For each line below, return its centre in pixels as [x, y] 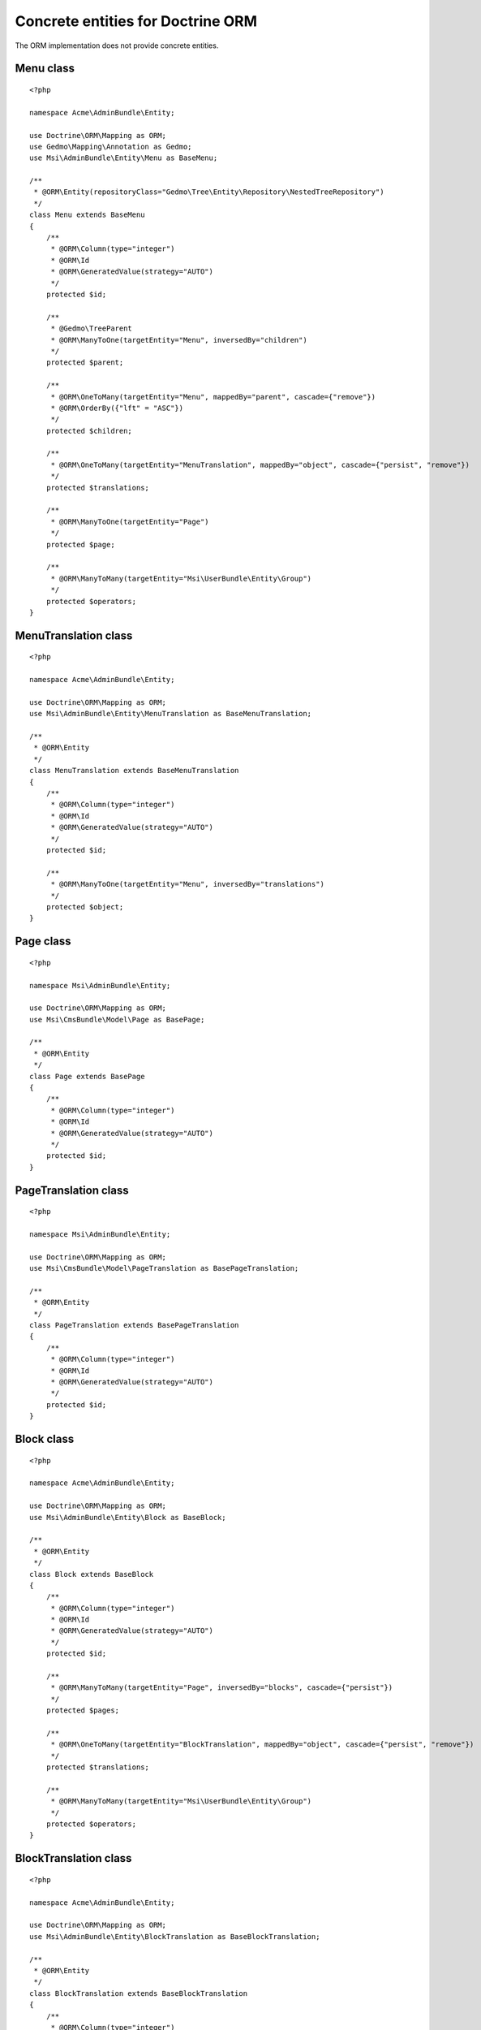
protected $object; [85, 907]
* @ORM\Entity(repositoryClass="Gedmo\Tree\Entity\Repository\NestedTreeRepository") [209, 192]
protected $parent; [85, 363]
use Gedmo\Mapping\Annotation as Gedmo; [111, 147]
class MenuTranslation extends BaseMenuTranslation [134, 771]
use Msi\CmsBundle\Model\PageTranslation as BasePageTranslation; [164, 1268]
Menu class [45, 69]
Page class [43, 942]
